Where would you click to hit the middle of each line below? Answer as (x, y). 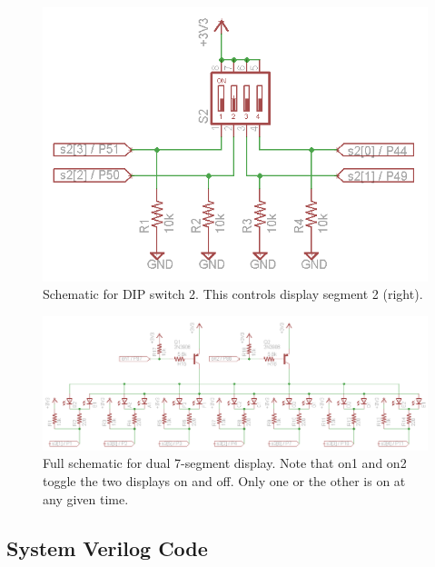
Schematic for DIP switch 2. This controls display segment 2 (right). (233, 294)
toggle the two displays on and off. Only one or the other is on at (224, 481)
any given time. (86, 498)
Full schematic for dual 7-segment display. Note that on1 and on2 (225, 463)
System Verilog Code (107, 547)
